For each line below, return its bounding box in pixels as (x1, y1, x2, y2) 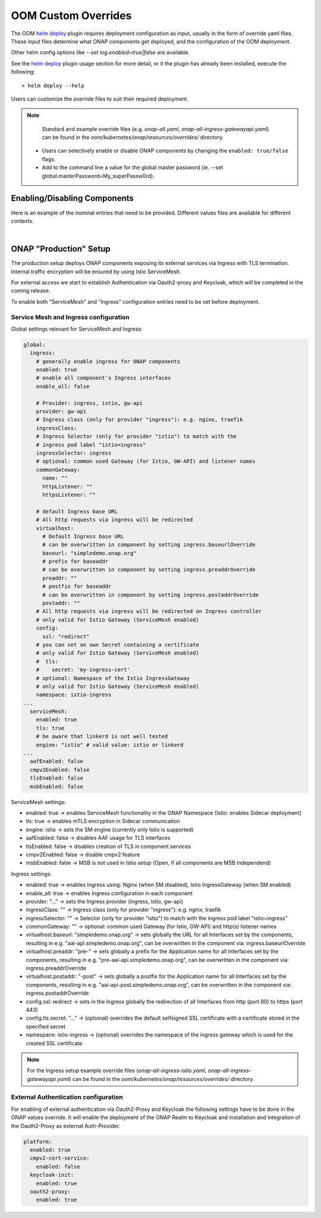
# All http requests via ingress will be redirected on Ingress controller (36, 608, 262, 615)
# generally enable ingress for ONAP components (36, 358, 181, 365)
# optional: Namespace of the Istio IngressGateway (36, 675, 190, 681)
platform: (23, 1138, 52, 1145)
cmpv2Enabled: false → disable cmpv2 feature (26, 851, 140, 858)
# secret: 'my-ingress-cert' (36, 666, 131, 673)
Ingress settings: (11, 870, 52, 877)
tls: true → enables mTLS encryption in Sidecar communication (26, 818, 181, 825)
